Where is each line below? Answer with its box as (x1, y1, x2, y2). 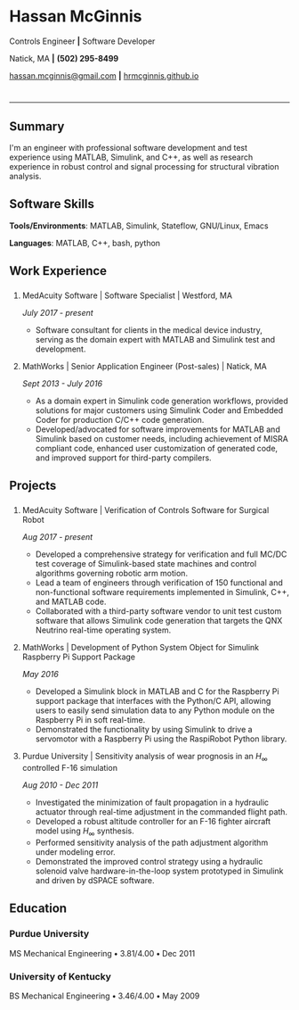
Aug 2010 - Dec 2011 (21, 780, 99, 791)
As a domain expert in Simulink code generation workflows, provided (35, 395, 289, 407)
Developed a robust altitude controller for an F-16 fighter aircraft (35, 816, 271, 827)
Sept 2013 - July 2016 (21, 378, 103, 389)
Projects (9, 478, 57, 493)
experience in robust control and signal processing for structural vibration (9, 161, 279, 171)
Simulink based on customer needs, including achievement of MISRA (35, 434, 289, 444)
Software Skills (9, 196, 95, 211)
